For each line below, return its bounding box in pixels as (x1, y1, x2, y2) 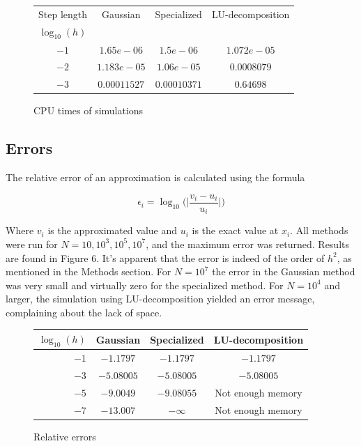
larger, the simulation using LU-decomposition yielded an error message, (6, 291, 315, 306)
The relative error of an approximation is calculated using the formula (6, 170, 305, 185)
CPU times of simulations (33, 103, 144, 118)
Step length (38, 6, 88, 21)
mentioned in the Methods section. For (6, 264, 171, 279)
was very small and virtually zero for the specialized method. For (6, 277, 284, 292)
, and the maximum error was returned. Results (146, 236, 350, 251)
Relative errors (33, 429, 96, 443)
